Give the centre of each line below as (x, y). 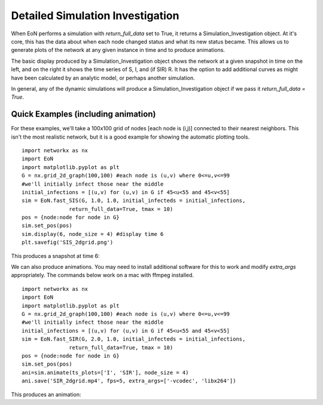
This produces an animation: (46, 394)
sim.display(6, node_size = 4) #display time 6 (93, 234)
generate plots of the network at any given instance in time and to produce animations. (118, 50)
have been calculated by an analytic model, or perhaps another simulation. (103, 78)
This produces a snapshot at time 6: (55, 256)
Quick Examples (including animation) (83, 114)
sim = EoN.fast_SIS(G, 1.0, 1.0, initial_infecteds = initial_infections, (134, 201)
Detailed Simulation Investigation (95, 16)
